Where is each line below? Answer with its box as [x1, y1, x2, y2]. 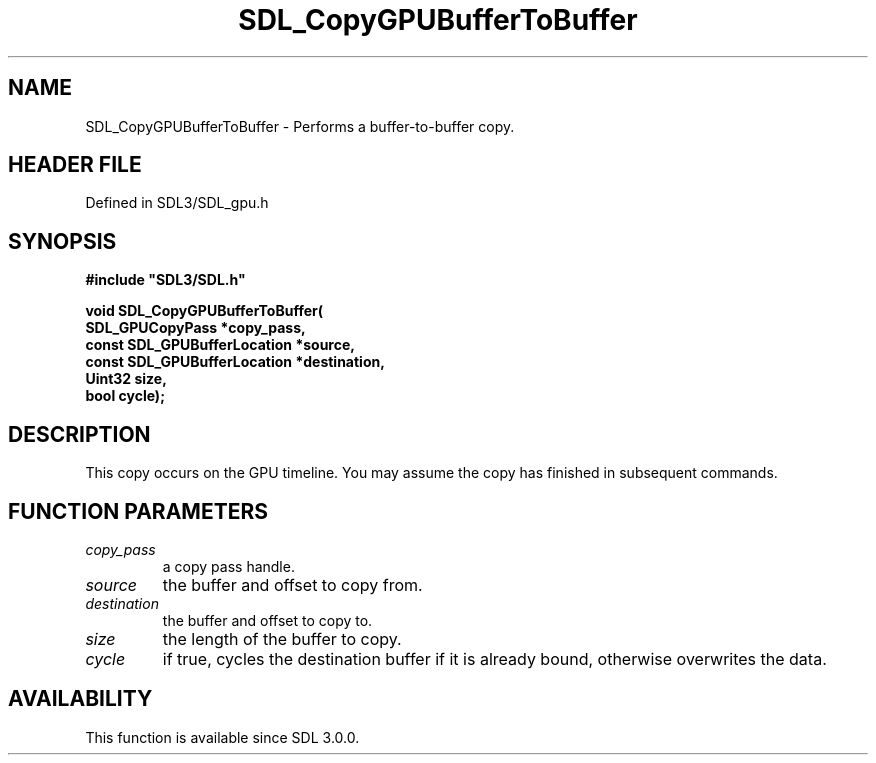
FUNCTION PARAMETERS [8, 498, 268, 524]
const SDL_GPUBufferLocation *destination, [85, 353, 385, 371]
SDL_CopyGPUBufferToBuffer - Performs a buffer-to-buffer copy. [85, 117, 515, 135]
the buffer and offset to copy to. [162, 611, 373, 629]
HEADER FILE [8, 152, 142, 178]
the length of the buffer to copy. [162, 628, 402, 649]
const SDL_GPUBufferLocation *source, [85, 336, 355, 354]
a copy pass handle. [162, 557, 295, 575]
